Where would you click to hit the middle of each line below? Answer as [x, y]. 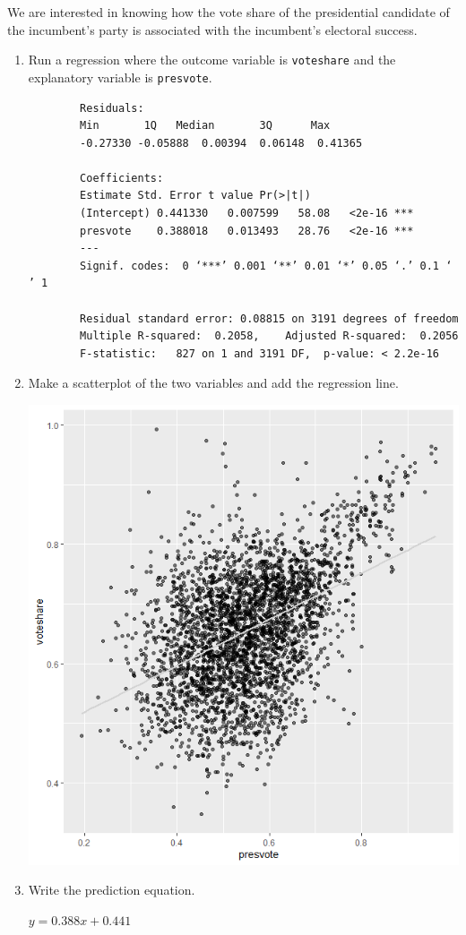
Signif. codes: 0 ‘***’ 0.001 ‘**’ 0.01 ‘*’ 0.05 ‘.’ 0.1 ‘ [266, 266]
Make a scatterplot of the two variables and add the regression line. [213, 383]
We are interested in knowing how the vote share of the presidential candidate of [229, 12]
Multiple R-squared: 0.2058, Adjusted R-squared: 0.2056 [269, 336]
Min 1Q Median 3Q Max [205, 126]
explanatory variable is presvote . [120, 77]
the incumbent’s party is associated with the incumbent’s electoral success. [212, 29]
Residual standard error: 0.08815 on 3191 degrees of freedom [269, 318]
